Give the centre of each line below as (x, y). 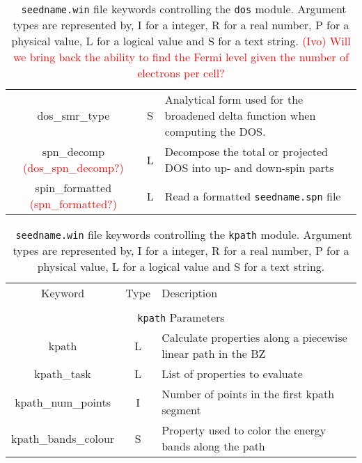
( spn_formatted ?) (73, 204)
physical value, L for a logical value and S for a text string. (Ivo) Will (181, 41)
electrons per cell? (181, 73)
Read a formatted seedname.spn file (253, 196)
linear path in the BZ (214, 353)
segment (181, 410)
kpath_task (63, 374)
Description (190, 293)
